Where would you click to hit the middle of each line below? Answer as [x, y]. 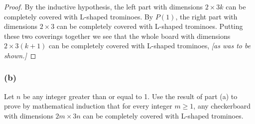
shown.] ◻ [20, 55]
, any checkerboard [222, 106]
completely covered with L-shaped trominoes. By [79, 16]
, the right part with [206, 16]
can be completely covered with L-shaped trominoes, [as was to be [150, 46]
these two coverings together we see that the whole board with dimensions [117, 36]
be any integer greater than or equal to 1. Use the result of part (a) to [130, 96]
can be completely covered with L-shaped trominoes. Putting [150, 26]
